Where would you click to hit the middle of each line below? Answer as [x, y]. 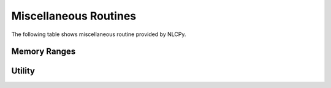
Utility [23, 71]
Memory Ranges [44, 52]
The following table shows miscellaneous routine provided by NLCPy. [99, 34]
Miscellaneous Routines [74, 16]
